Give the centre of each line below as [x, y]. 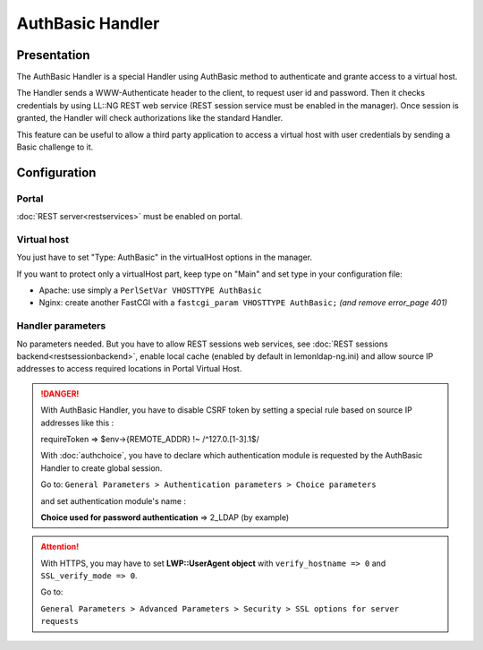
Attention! [60, 547]
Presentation [53, 55]
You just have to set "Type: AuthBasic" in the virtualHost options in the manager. [165, 257]
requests [60, 621]
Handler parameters [61, 326]
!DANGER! [60, 393]
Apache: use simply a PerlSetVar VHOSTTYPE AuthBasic [150, 290]
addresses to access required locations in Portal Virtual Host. [129, 369]
